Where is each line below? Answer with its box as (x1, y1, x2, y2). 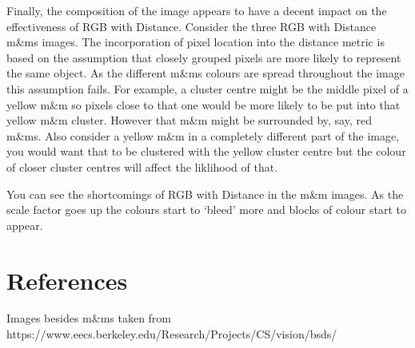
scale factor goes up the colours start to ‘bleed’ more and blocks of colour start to (6, 201, 406, 218)
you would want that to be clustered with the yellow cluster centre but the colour (6, 143, 406, 160)
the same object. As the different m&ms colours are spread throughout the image (6, 65, 405, 81)
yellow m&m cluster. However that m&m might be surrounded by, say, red (6, 112, 372, 129)
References (6, 263, 128, 296)
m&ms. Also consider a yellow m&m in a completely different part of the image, (6, 127, 400, 144)
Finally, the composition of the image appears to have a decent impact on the (6, 2, 387, 18)
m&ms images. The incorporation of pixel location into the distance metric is (6, 34, 385, 50)
